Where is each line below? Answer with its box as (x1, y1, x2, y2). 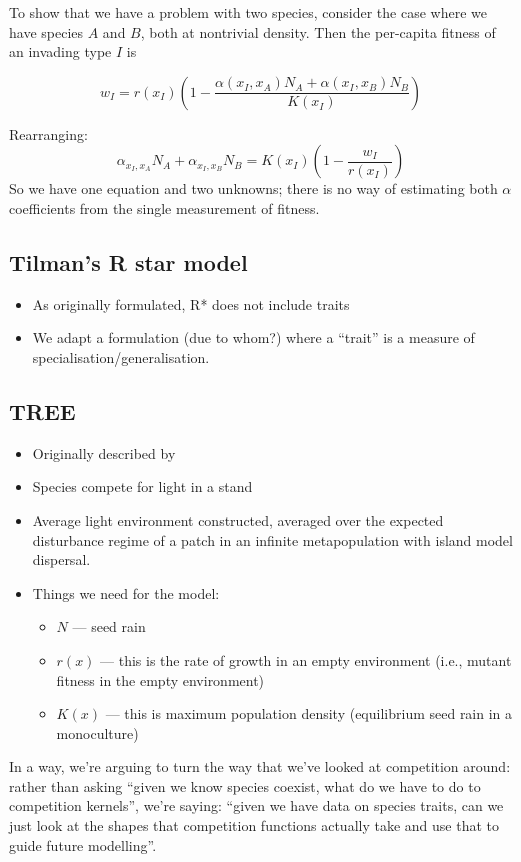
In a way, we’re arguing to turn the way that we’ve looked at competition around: (9, 756, 511, 777)
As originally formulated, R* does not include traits (32, 293, 350, 314)
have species (9, 21, 84, 42)
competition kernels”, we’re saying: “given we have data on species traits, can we (9, 795, 504, 816)
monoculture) (56, 722, 139, 743)
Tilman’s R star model (9, 246, 248, 277)
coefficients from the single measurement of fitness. (9, 197, 320, 218)
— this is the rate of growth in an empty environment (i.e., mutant (100, 649, 512, 670)
